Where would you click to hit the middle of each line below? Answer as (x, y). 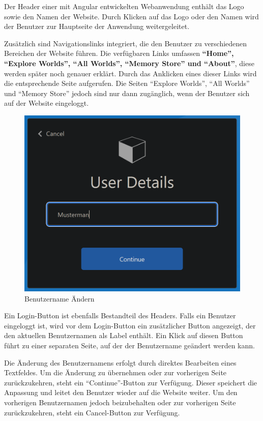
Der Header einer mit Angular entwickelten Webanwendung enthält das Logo (124, 6)
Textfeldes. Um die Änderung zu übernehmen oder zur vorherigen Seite (115, 372)
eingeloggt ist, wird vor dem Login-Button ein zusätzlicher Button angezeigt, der (130, 325)
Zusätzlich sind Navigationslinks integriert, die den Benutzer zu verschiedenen (126, 43)
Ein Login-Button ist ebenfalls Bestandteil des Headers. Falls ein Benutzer (120, 315)
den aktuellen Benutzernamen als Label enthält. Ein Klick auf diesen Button (124, 335)
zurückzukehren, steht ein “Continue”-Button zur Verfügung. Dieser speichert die (131, 382)
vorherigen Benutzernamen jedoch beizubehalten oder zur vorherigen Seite (120, 402)
